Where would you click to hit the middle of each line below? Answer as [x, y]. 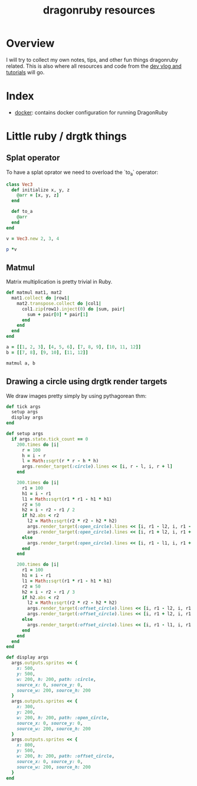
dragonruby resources [99, 10]
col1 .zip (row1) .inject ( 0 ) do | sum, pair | [73, 309]
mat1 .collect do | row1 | [40, 298]
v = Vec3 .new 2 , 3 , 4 [33, 239]
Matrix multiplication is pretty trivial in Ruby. [59, 282]
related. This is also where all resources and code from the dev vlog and [94, 66]
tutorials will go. [25, 72]
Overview [30, 43]
